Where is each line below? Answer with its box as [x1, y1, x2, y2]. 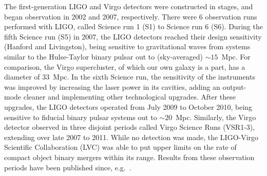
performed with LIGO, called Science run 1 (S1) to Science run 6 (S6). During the [4, 21, 263, 32]
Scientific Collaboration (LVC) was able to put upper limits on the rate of [4, 142, 237, 152]
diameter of [4, 71, 40, 82]
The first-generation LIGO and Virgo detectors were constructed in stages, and [4, 1, 253, 11]
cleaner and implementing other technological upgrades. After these [23, 91, 236, 102]
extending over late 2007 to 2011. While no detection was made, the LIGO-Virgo [4, 131, 259, 142]
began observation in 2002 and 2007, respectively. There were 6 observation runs [4, 11, 257, 22]
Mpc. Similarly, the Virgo [176, 111, 256, 122]
